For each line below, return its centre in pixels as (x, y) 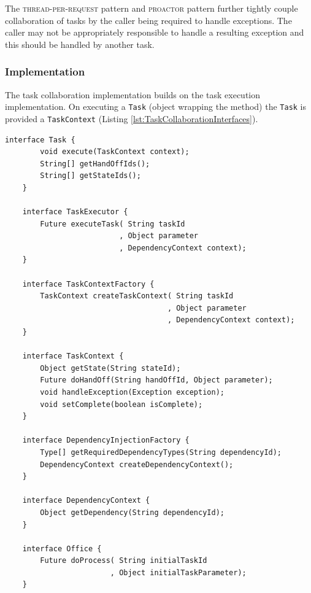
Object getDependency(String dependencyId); (132, 512)
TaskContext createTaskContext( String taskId (137, 296)
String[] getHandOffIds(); (95, 164)
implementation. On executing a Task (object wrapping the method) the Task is (156, 107)
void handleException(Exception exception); (132, 392)
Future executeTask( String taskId (113, 224)
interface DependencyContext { (86, 501)
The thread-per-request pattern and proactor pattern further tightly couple (152, 8)
